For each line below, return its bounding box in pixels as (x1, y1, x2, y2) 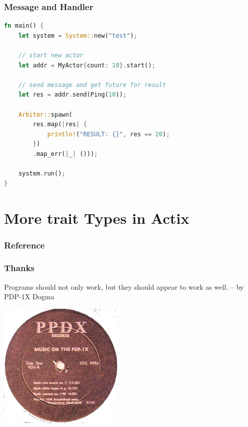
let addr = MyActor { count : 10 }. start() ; (18, 61, 155, 69)
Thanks (4, 262, 35, 274)
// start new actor (18, 52, 84, 59)
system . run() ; (18, 170, 65, 178)
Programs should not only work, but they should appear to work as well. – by (4, 281, 244, 292)
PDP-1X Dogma (4, 291, 54, 302)
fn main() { (4, 22, 44, 30)
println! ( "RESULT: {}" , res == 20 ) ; (47, 130, 170, 138)
